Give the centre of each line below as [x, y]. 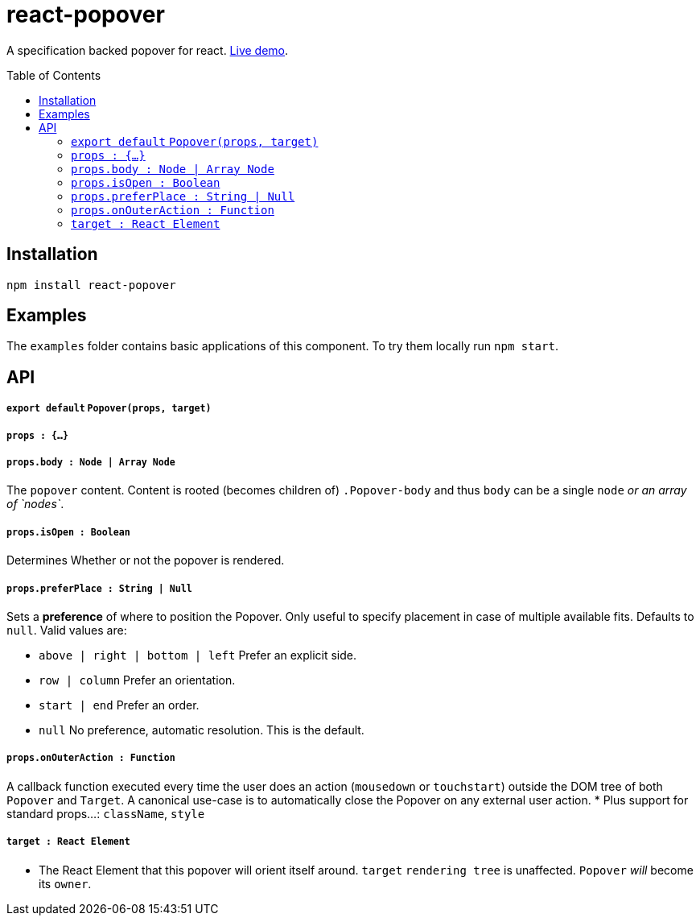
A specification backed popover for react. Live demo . [148, 50]
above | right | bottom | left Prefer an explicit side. [198, 655]
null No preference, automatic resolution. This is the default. [202, 730]
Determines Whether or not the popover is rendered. [146, 560]
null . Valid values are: [67, 630]
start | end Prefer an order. [119, 705]
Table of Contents [54, 75]
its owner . [65, 883]
